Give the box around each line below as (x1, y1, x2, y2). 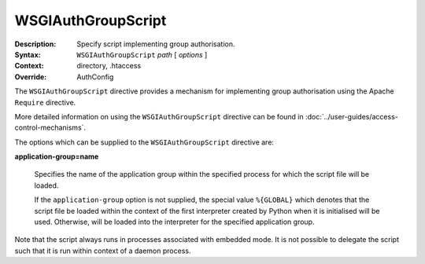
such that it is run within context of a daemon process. (14, 246, 191, 255)
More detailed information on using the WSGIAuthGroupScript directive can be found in (14, 112, 304, 121)
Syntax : (14, 49, 41, 59)
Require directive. (14, 97, 76, 107)
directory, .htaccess (76, 61, 142, 71)
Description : (14, 39, 57, 49)
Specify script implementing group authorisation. (76, 39, 235, 49)
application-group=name (14, 152, 99, 161)
